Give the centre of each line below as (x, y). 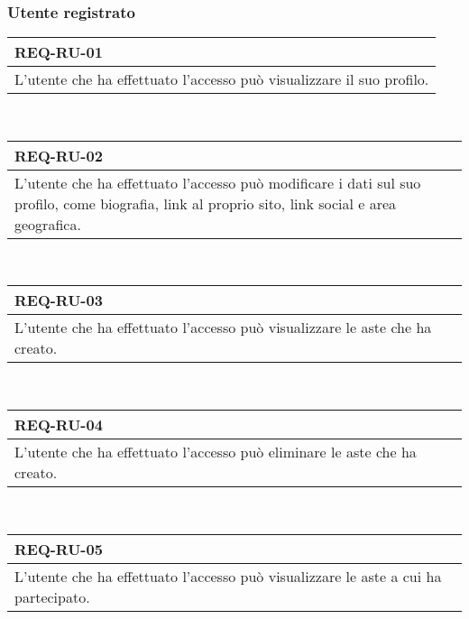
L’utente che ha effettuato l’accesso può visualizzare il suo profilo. (222, 79)
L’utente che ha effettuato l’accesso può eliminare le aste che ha (216, 452)
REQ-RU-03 (59, 300)
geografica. (48, 224)
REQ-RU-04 (59, 425)
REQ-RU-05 (59, 549)
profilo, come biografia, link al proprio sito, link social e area (206, 203)
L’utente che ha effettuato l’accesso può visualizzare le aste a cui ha (228, 576)
